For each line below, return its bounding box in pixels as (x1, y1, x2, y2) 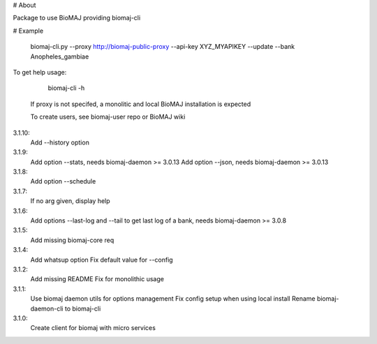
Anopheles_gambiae (30, 52, 89, 61)
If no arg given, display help (30, 197, 111, 205)
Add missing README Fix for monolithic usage (30, 275, 164, 283)
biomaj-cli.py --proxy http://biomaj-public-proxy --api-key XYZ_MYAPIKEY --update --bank (30, 43, 295, 51)
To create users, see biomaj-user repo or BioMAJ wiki (30, 112, 186, 121)
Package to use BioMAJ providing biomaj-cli (13, 14, 141, 22)
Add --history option (30, 138, 90, 147)
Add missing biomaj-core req (30, 236, 114, 244)
